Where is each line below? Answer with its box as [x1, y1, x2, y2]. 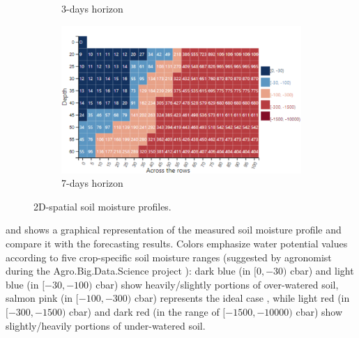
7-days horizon [61, 176, 123, 190]
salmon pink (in [6, 291, 73, 305]
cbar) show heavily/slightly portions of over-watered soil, [96, 277, 339, 291]
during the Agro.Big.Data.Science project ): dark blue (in [6, 263, 251, 278]
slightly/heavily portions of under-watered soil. [6, 318, 206, 332]
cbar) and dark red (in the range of [69, 304, 220, 318]
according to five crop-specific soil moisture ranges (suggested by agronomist [6, 249, 332, 264]
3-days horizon [61, 1, 123, 15]
